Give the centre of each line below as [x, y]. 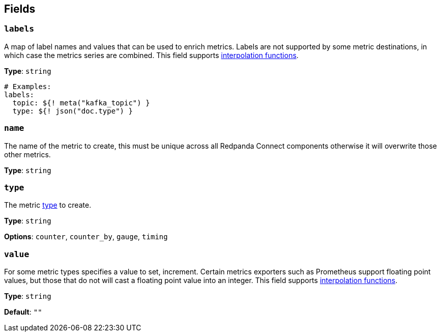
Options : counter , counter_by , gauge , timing [86, 237]
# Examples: [28, 86]
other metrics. [27, 154]
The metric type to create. [48, 205]
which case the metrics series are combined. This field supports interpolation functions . [151, 55]
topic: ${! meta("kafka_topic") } [81, 103]
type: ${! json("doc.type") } [72, 111]
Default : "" [23, 312]
